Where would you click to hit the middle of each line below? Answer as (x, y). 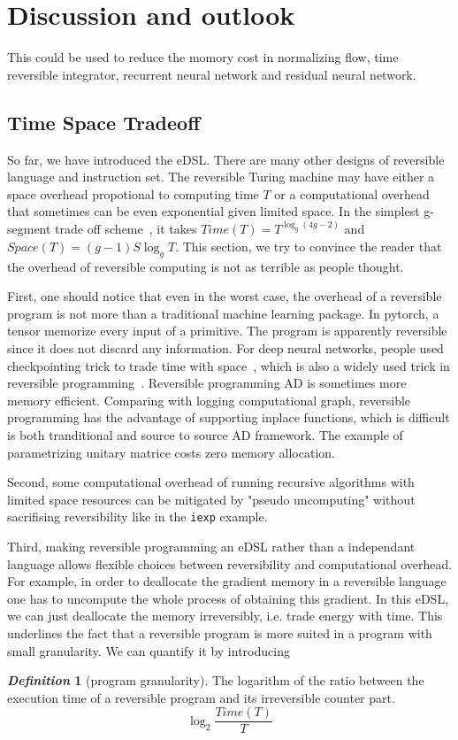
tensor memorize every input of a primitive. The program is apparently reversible (227, 331)
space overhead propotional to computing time (133, 193)
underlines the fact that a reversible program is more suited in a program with (220, 633)
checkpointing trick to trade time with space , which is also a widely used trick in (229, 365)
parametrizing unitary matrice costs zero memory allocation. (171, 452)
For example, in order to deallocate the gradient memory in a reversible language (227, 581)
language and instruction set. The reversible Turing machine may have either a (221, 177)
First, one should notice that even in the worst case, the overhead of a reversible (225, 296)
